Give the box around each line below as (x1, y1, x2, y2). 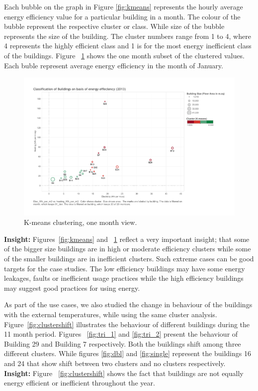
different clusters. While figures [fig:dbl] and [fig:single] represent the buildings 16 (4, 348, 251, 359)
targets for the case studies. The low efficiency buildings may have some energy (4, 263, 245, 273)
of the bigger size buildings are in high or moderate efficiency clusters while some (4, 243, 251, 254)
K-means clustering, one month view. (24, 217, 137, 227)
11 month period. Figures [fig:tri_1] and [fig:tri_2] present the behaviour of (4, 329, 238, 339)
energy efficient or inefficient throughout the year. (4, 378, 155, 388)
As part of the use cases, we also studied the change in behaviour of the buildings (4, 299, 253, 310)
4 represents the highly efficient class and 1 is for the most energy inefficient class (4, 40, 252, 51)
